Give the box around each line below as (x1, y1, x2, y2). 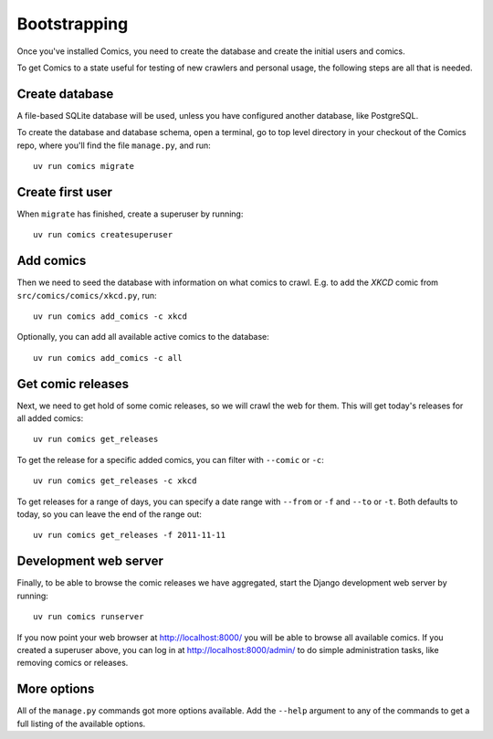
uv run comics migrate (33, 161, 135, 172)
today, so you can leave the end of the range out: (16, 509, 203, 520)
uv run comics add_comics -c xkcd (33, 311, 187, 322)
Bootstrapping (16, 14, 129, 34)
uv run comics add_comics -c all (33, 353, 183, 363)
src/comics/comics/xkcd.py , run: (16, 290, 157, 301)
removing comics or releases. (16, 658, 129, 669)
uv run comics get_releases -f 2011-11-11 (33, 530, 226, 541)
